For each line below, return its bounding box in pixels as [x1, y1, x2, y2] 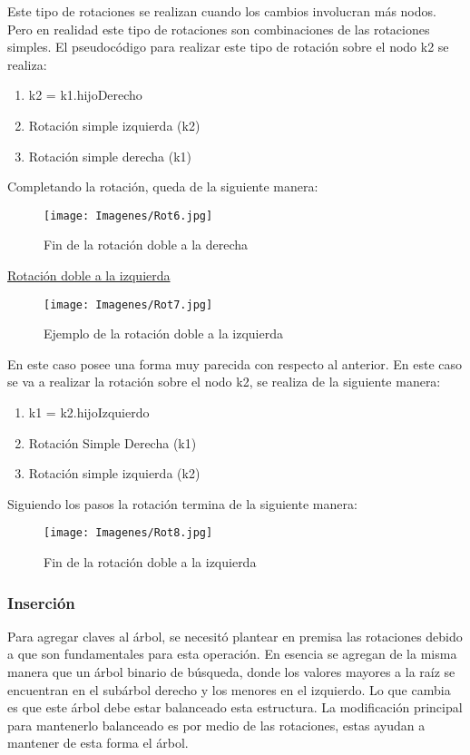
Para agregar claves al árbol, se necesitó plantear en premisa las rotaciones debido [7, 626, 463, 645]
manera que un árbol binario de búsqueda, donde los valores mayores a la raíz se [7, 662, 455, 681]
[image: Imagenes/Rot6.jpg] [44, 209, 213, 222]
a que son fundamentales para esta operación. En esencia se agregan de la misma [7, 644, 457, 663]
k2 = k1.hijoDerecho [28, 85, 142, 104]
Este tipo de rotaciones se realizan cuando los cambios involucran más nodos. [7, 2, 436, 20]
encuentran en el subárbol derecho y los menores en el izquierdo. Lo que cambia [7, 680, 451, 699]
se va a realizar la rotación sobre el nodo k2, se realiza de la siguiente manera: [7, 372, 441, 391]
